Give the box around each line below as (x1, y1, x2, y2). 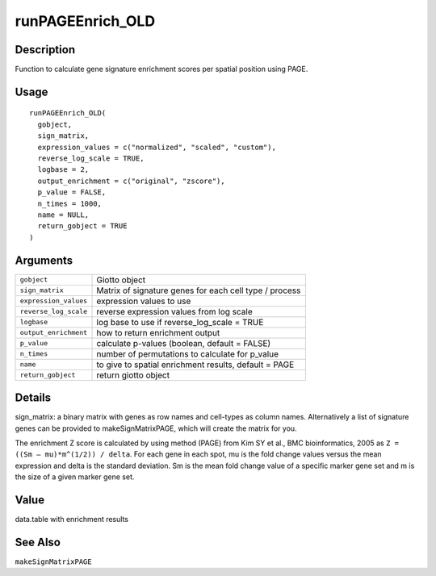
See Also (15, 535, 61, 549)
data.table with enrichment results (15, 515, 129, 524)
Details (15, 391, 52, 405)
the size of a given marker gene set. (15, 472, 135, 482)
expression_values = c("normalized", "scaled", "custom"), (37, 142, 276, 152)
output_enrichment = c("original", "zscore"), (37, 176, 225, 186)
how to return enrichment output (96, 327, 220, 338)
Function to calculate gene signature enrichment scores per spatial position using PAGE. (15, 65, 308, 74)
